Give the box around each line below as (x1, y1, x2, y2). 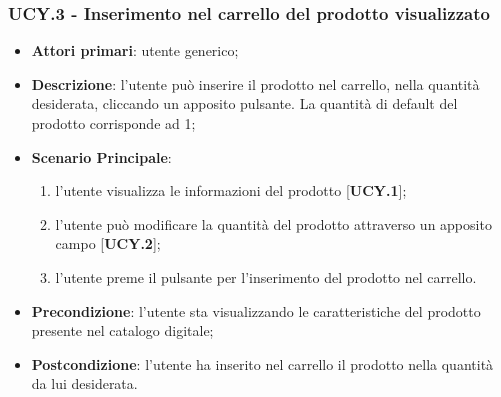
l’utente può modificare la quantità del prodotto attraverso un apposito (55, 213, 492, 234)
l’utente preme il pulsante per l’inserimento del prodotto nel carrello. (55, 266, 477, 287)
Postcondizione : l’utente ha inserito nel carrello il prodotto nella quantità (31, 353, 494, 374)
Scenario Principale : (31, 146, 172, 167)
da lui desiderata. (31, 373, 138, 394)
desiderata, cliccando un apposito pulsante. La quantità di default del (31, 93, 458, 114)
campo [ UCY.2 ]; (55, 233, 161, 254)
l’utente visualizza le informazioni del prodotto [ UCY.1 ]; (55, 180, 407, 201)
